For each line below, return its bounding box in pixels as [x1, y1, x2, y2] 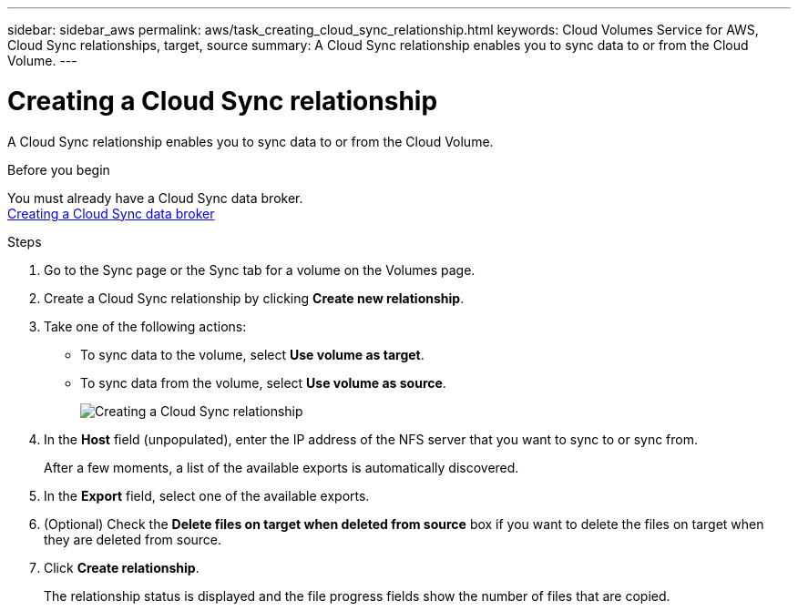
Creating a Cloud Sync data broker [7, 205, 215, 221]
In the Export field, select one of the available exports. [44, 487, 370, 504]
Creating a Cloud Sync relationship [7, 85, 438, 117]
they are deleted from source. [44, 531, 222, 547]
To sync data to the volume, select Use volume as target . [80, 346, 425, 362]
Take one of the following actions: [44, 318, 247, 334]
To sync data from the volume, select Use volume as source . [80, 374, 446, 391]
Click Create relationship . [44, 559, 199, 575]
